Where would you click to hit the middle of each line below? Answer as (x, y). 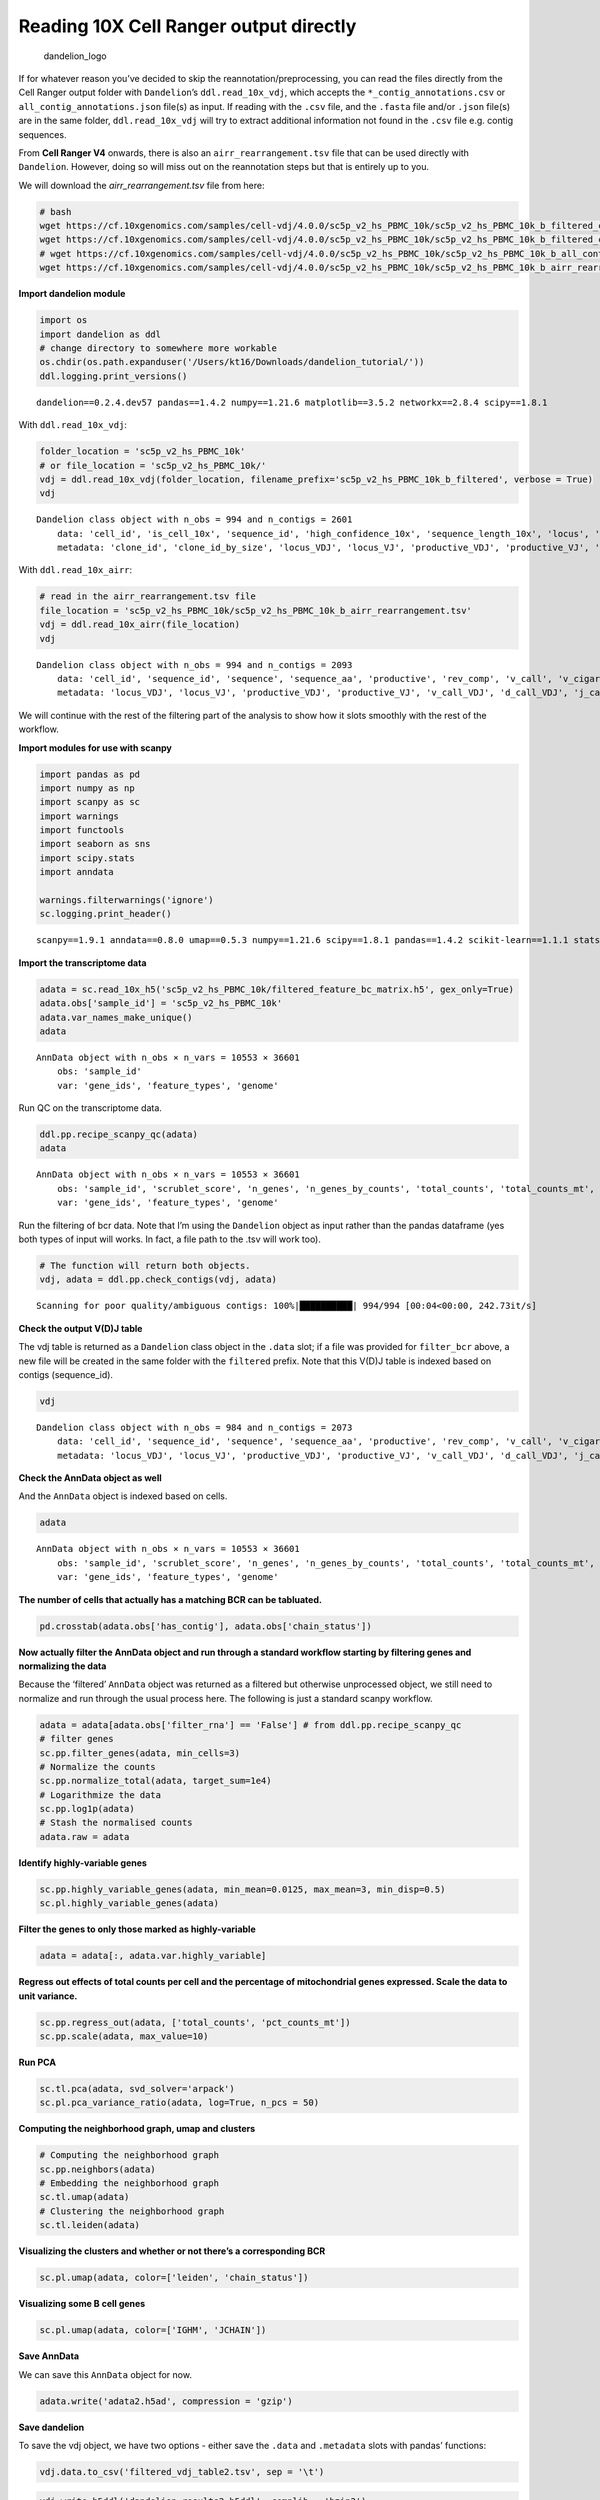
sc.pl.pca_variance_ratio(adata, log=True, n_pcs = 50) (179, 2103)
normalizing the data (62, 1666)
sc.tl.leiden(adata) (89, 2225)
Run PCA (37, 2062)
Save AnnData (49, 2356)
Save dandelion (51, 2427)
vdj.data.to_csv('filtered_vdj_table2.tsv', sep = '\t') (182, 2471)
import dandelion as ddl (100, 334)
